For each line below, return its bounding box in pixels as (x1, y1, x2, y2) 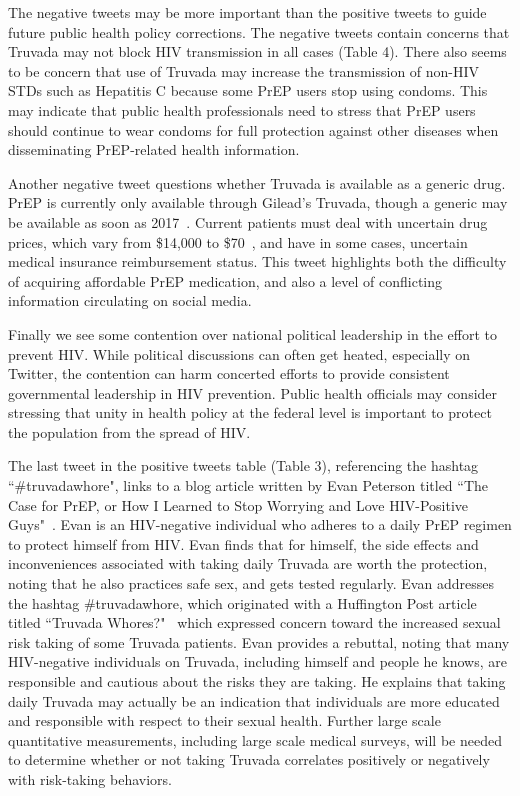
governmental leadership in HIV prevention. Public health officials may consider (8, 382, 498, 403)
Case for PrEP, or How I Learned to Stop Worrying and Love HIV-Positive (8, 494, 469, 515)
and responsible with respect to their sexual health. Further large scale (8, 710, 441, 731)
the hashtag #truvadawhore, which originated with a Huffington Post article (8, 592, 477, 613)
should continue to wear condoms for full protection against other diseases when (8, 119, 499, 140)
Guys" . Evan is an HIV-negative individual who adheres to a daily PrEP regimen (8, 514, 512, 535)
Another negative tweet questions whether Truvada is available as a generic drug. (8, 172, 506, 193)
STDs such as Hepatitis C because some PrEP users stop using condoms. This (8, 80, 488, 101)
